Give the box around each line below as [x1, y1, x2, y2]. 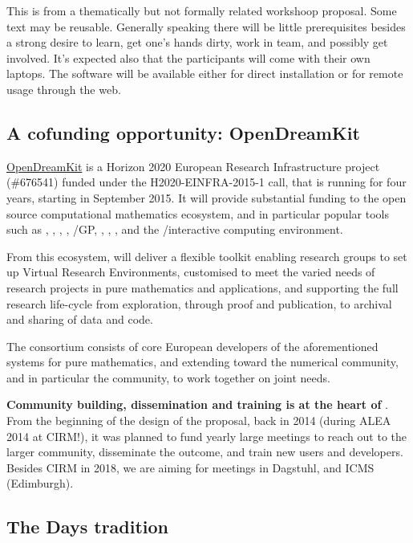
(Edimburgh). [6, 475, 74, 492]
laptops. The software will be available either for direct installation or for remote [6, 65, 403, 82]
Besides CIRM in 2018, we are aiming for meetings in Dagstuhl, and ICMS [6, 459, 375, 476]
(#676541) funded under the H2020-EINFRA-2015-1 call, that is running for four [6, 174, 407, 190]
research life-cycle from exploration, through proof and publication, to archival [6, 295, 392, 312]
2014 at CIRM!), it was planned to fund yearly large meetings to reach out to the [6, 427, 407, 444]
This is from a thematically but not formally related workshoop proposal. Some [6, 2, 397, 18]
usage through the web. [6, 80, 121, 97]
